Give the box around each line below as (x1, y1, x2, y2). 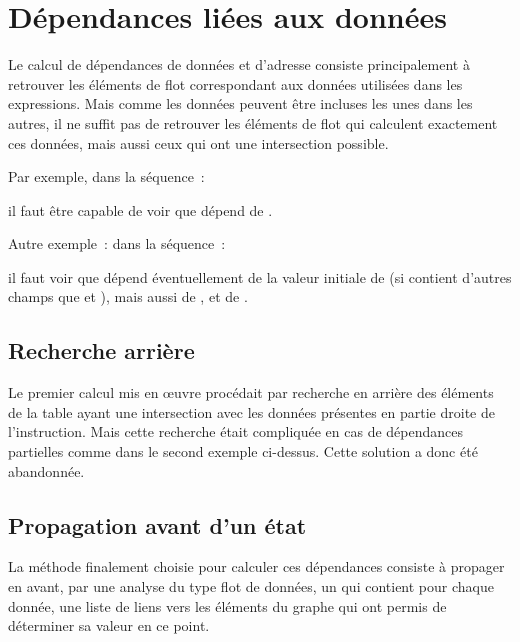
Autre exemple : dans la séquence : (8, 233, 226, 254)
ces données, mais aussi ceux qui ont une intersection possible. (8, 132, 389, 153)
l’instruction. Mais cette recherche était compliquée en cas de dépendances (8, 421, 463, 442)
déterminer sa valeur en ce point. (8, 615, 210, 636)
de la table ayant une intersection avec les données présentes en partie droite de (8, 401, 495, 422)
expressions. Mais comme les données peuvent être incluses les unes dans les (8, 93, 473, 114)
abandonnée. (8, 460, 85, 481)
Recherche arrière (8, 335, 195, 366)
